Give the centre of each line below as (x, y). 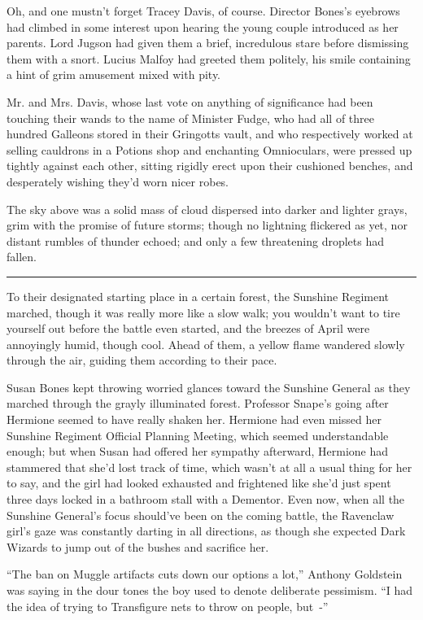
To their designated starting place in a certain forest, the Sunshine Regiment (198, 296)
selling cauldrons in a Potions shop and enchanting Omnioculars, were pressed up (209, 149)
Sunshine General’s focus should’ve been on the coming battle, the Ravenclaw (201, 515)
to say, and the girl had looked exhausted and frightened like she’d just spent (199, 483)
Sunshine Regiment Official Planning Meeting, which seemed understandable (198, 435)
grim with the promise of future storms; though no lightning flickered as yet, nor (207, 225)
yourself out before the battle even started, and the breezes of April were (188, 328)
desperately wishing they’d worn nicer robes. (118, 181)
